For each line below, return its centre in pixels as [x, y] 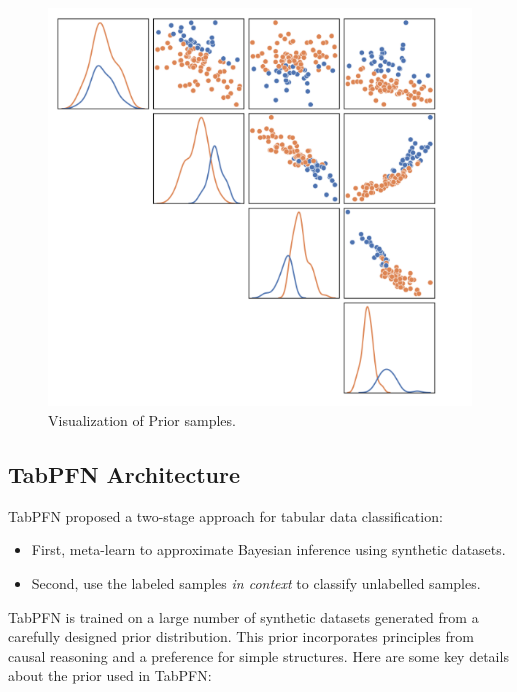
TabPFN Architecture [124, 474]
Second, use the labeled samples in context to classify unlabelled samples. [256, 583]
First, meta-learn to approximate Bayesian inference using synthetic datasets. [268, 549]
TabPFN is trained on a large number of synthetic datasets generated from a [243, 616]
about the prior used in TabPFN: [110, 675]
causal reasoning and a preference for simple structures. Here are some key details [258, 655]
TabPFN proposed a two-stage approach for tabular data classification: [225, 515]
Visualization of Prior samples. [142, 420]
